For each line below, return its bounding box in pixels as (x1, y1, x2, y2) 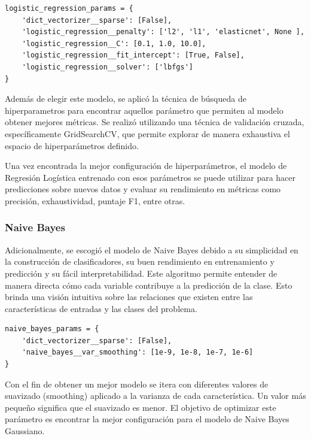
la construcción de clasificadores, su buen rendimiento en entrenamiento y (5, 255, 275, 268)
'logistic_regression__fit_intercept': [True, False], (22, 51, 245, 60)
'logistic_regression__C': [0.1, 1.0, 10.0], (22, 39, 206, 48)
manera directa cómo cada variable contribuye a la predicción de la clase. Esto (5, 278, 292, 291)
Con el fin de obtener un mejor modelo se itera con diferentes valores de (5, 377, 269, 390)
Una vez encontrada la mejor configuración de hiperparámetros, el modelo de (5, 159, 287, 172)
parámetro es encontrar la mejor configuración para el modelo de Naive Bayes (5, 413, 289, 425)
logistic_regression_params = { (5, 4, 133, 13)
